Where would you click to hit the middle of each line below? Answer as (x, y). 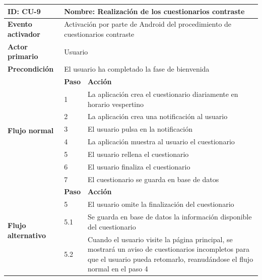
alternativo (27, 235)
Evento (20, 24)
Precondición (31, 69)
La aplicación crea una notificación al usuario (157, 116)
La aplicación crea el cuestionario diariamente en (163, 94)
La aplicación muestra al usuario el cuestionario (161, 142)
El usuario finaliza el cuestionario (139, 166)
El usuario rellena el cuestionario (138, 154)
